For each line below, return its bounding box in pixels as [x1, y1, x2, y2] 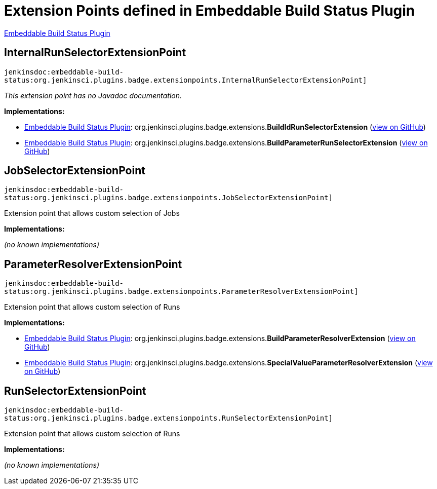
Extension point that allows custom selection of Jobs [4, 209, 180, 218]
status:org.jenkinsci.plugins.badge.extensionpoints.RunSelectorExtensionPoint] [4, 414, 333, 423]
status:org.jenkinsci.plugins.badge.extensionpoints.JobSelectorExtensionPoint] [4, 194, 333, 202]
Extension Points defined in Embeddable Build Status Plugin [4, 2, 415, 19]
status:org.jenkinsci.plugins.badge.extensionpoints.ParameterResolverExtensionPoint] [4, 287, 359, 296]
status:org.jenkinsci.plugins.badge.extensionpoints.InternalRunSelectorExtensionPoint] [4, 76, 367, 84]
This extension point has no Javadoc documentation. [4, 91, 182, 100]
